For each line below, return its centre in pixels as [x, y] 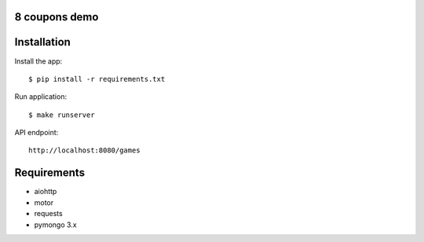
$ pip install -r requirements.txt [97, 79]
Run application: [40, 97]
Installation [42, 42]
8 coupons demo [57, 17]
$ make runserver [62, 115]
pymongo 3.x [56, 225]
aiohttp [46, 192]
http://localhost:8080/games [84, 150]
